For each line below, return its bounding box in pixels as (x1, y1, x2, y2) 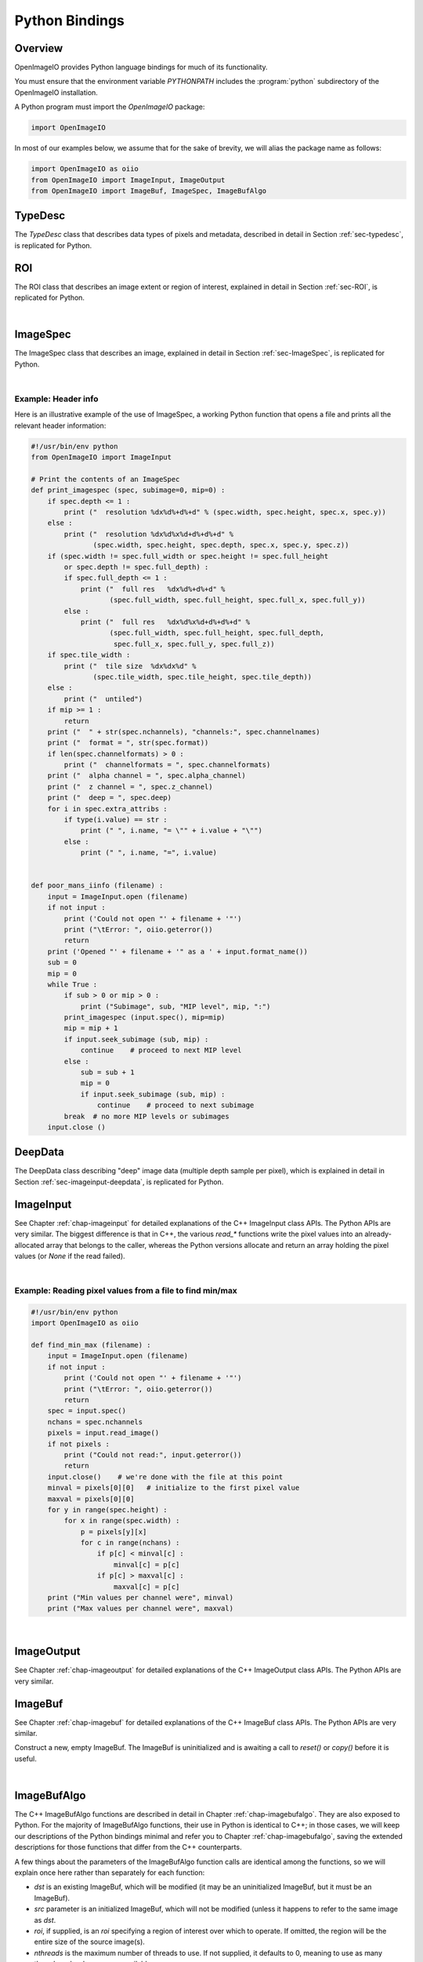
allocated (14, 1240, 45, 1249)
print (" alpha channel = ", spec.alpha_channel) (47, 771, 246, 780)
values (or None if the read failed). (14, 1251, 125, 1260)
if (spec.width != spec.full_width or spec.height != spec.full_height (47, 552, 329, 560)
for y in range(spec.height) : (47, 1505, 168, 1514)
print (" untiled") (63, 695, 143, 703)
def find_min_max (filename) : (31, 1340, 152, 1350)
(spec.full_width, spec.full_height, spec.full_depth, (109, 629, 325, 637)
